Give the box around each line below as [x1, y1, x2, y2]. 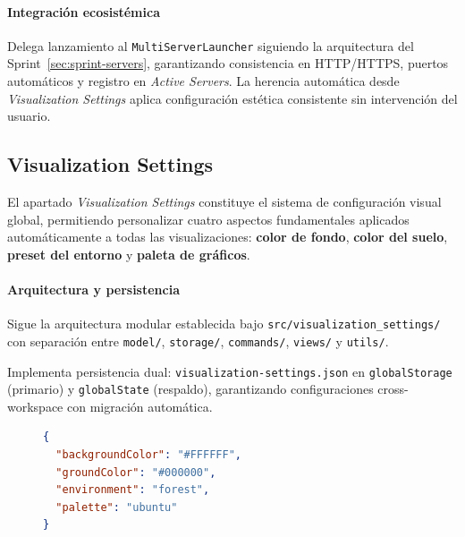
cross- [377, 379, 409, 398]
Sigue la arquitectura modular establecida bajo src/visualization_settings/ [7, 314, 441, 333]
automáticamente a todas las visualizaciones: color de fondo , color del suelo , [7, 227, 448, 246]
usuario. [7, 107, 51, 125]
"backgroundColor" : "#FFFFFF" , [55, 448, 241, 462]
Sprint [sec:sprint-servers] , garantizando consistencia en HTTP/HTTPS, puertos [7, 54, 449, 72]
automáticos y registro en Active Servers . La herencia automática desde [7, 72, 400, 90]
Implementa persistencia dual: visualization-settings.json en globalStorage [7, 362, 452, 380]
